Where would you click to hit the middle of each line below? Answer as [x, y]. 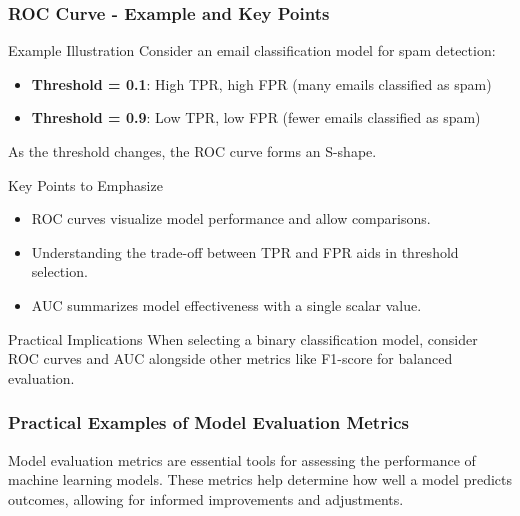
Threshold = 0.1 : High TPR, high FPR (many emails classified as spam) [261, 83]
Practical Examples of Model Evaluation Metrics [208, 422]
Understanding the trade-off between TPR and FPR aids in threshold [245, 251]
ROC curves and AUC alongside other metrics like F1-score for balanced [230, 358]
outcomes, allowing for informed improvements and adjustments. [206, 498]
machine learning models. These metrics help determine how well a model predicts [260, 479]
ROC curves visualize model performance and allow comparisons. [231, 218]
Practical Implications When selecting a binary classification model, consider [243, 338]
